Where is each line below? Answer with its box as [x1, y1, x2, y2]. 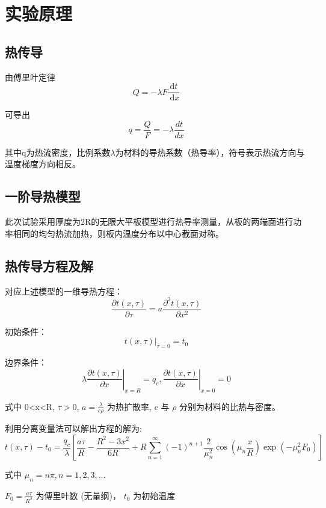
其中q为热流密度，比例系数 [5, 145, 111, 158]
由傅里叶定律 [5, 70, 55, 83]
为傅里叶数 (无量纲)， [35, 489, 121, 501]
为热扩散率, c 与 [107, 400, 170, 412]
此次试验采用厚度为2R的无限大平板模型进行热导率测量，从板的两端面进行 [5, 215, 294, 228]
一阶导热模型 [5, 187, 81, 206]
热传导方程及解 [5, 256, 93, 275]
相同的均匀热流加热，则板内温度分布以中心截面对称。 [13, 227, 224, 239]
